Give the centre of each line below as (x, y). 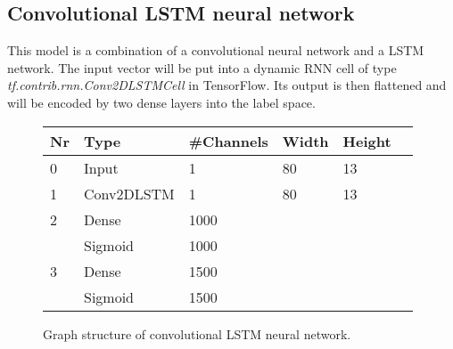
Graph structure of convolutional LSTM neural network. (197, 333)
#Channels (228, 141)
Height (367, 141)
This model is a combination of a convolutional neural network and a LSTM (216, 50)
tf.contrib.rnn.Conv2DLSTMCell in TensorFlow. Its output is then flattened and (227, 85)
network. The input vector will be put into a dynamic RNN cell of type (202, 67)
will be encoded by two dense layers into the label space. (161, 102)
